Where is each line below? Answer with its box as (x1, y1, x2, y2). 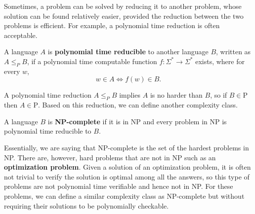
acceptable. (4, 30, 38, 40)
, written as (216, 46, 251, 57)
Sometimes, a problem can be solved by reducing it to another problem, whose (4, 1, 242, 11)
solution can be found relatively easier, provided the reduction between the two (4, 10, 244, 21)
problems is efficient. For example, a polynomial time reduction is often (4, 20, 220, 31)
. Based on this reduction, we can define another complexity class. (38, 100, 238, 110)
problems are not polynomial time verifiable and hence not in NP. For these (4, 181, 233, 191)
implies (119, 90, 141, 100)
